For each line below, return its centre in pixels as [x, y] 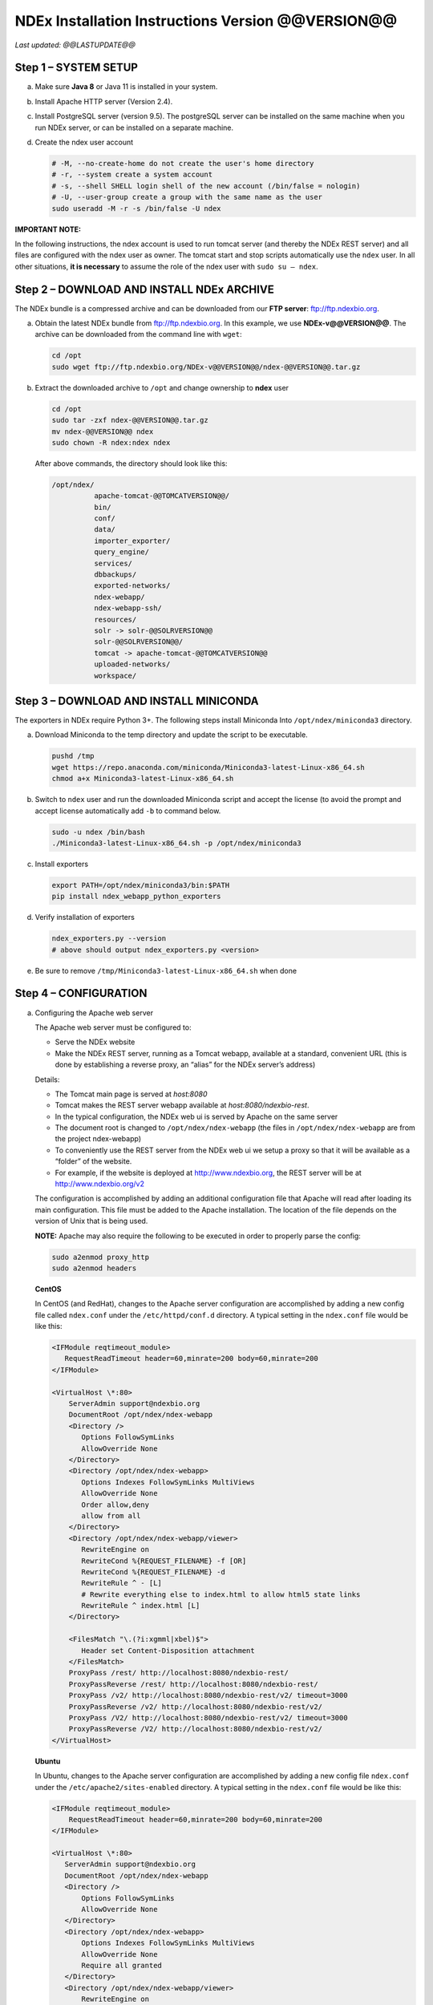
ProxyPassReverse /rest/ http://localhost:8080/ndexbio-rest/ [193, 1684]
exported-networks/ [132, 586]
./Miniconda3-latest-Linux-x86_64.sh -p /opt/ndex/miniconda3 [176, 843]
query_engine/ [121, 552]
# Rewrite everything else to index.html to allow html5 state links [221, 1594]
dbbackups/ [115, 575]
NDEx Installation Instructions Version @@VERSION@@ [206, 21]
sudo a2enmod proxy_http [101, 1257]
